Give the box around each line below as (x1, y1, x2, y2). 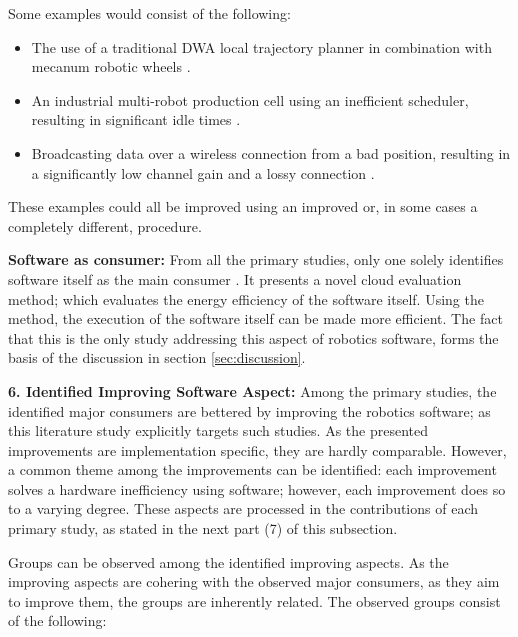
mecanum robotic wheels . (31, 56, 191, 77)
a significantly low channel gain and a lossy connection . (31, 162, 375, 183)
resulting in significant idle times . (31, 109, 241, 130)
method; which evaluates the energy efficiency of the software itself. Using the (8, 288, 484, 309)
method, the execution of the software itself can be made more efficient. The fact (8, 308, 503, 329)
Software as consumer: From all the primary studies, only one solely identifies (8, 249, 504, 270)
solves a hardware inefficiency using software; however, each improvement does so (8, 478, 506, 499)
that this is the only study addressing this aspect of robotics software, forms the (8, 327, 499, 348)
